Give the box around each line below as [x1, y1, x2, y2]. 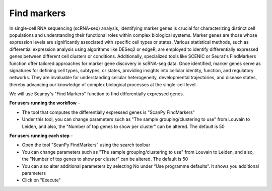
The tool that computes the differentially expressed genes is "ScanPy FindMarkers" [22, 109, 195, 115]
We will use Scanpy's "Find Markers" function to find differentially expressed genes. [9, 91, 184, 97]
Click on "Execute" [22, 177, 61, 183]
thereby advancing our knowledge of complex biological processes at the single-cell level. [9, 81, 197, 88]
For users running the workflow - [9, 100, 80, 106]
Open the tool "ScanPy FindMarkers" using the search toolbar [22, 142, 151, 148]
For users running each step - [9, 133, 73, 139]
